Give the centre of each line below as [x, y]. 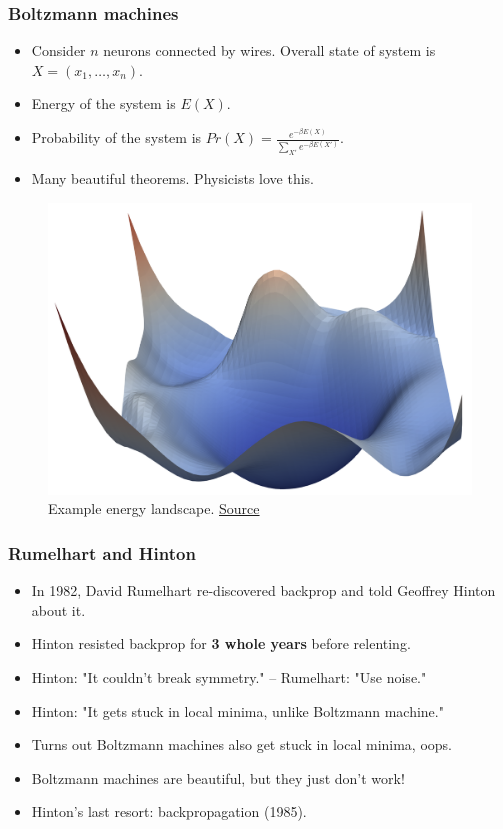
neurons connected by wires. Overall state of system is [269, 50]
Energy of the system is [103, 103]
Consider [58, 50]
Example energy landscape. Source [154, 508]
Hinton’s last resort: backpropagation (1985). [169, 811]
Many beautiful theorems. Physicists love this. [172, 178]
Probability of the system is [116, 137]
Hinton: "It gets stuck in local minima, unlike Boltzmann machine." [237, 710]
